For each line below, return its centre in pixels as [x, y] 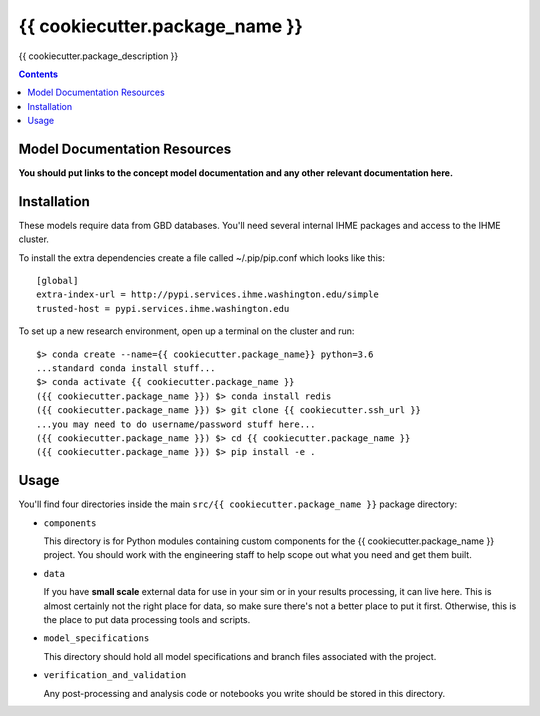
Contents [38, 74]
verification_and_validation [115, 675]
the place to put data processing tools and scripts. [147, 620]
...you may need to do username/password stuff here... [176, 424]
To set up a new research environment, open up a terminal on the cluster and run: [186, 331]
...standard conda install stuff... [126, 368]
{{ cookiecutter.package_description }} [98, 56]
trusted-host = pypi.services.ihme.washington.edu [163, 308]
